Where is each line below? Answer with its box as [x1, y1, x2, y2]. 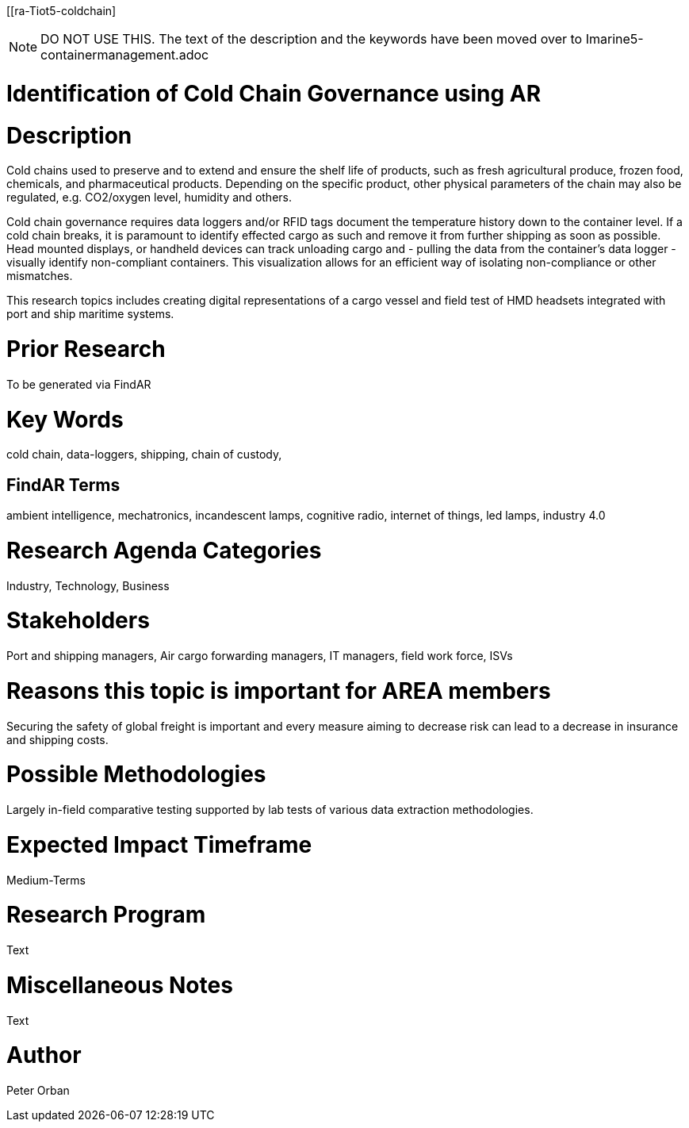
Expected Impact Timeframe [6, 831, 312, 858]
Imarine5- [585, 31, 644, 47]
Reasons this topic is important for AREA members [6, 677, 551, 704]
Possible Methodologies [6, 761, 266, 788]
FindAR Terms [6, 474, 121, 495]
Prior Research [6, 336, 166, 363]
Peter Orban [6, 1084, 70, 1098]
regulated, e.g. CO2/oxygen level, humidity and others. [6, 190, 292, 205]
